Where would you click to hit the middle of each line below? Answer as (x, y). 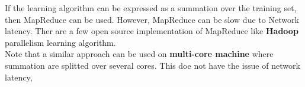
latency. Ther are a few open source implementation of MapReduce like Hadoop (152, 31)
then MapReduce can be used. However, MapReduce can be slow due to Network (152, 19)
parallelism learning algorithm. (60, 42)
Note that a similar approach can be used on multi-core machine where (139, 54)
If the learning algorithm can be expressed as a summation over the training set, (151, 8)
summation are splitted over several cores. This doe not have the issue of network (152, 65)
